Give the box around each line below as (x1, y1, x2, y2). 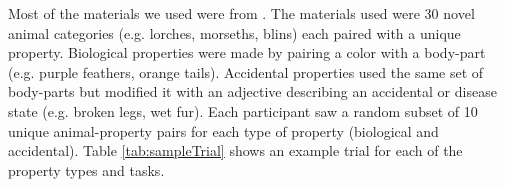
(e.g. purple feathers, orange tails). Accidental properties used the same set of (8, 61, 484, 82)
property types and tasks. (8, 159, 165, 180)
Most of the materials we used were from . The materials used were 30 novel (8, 3, 475, 23)
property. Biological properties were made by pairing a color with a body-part (8, 42, 486, 63)
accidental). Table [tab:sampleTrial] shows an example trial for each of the (8, 140, 463, 161)
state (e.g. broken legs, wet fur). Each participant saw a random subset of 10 (8, 100, 478, 121)
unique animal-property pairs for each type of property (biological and (8, 120, 439, 141)
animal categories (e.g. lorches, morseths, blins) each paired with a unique (8, 22, 461, 43)
